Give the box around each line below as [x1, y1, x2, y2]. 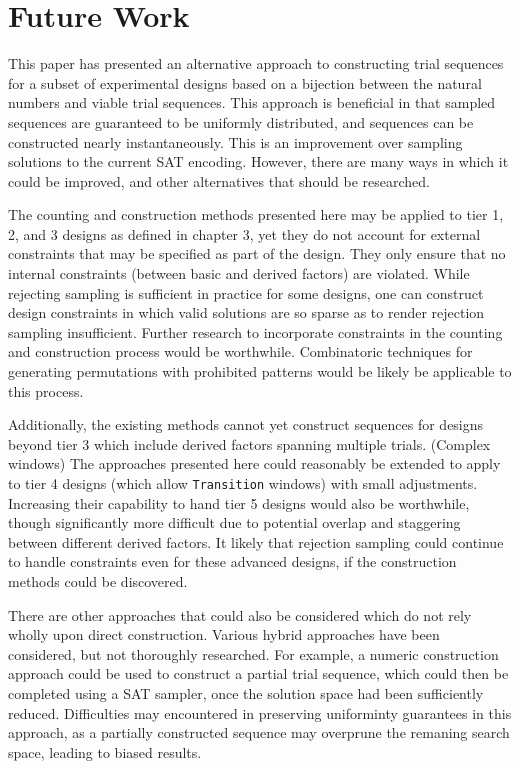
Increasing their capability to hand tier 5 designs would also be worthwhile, [8, 492, 470, 513]
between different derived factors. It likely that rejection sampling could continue [8, 531, 504, 552]
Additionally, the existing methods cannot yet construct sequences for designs [8, 414, 484, 435]
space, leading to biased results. [8, 741, 202, 762]
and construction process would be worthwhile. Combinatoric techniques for [8, 341, 473, 362]
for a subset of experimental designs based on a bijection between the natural [8, 72, 482, 93]
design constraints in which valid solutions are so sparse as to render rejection [8, 302, 485, 323]
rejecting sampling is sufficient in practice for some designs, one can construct [8, 282, 484, 303]
